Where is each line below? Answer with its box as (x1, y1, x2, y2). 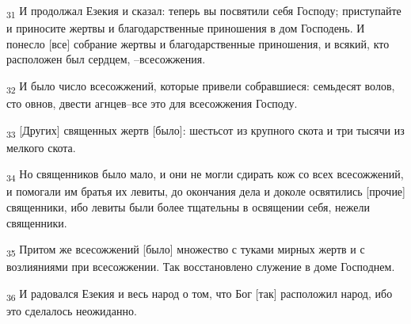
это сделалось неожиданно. (6, 303, 137, 319)
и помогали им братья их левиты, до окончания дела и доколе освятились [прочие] (6, 183, 405, 200)
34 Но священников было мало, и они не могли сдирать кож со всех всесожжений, (6, 166, 404, 185)
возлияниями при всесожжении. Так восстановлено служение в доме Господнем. (6, 258, 395, 275)
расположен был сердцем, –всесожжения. (6, 51, 206, 67)
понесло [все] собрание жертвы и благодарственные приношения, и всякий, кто (6, 35, 390, 51)
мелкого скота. (6, 139, 76, 155)
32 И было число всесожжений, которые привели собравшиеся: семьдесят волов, (6, 77, 395, 96)
